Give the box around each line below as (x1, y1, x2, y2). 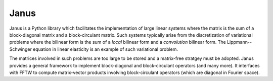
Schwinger (9, 46, 32, 52)
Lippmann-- (226, 39, 252, 45)
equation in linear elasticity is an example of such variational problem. (33, 46, 178, 52)
